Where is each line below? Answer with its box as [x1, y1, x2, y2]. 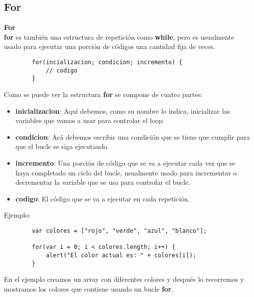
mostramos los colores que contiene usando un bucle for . [4, 283, 173, 294]
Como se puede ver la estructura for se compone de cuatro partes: [4, 89, 203, 99]
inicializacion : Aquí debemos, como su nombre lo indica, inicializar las [15, 105, 230, 116]
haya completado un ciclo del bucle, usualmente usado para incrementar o [15, 167, 237, 177]
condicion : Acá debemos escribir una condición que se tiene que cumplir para [15, 131, 250, 142]
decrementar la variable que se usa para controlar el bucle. [15, 177, 190, 187]
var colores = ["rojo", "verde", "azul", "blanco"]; [32, 227, 207, 234]
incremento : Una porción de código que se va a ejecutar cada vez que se [15, 157, 235, 168]
